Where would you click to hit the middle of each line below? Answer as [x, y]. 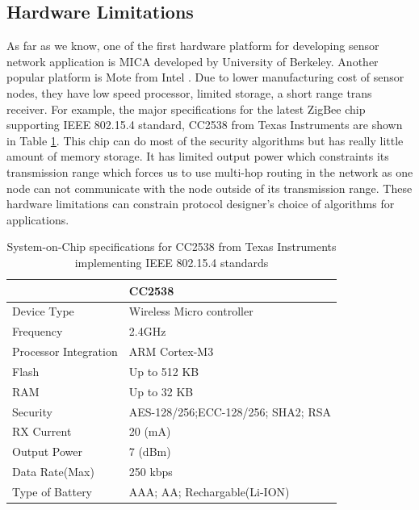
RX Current [42, 431]
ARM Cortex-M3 [171, 351]
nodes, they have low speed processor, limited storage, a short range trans [189, 92]
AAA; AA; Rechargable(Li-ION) [209, 491]
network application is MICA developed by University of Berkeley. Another [193, 61]
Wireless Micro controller [191, 311]
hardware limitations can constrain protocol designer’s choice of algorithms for [201, 204]
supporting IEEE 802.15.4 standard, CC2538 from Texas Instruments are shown [205, 125]
